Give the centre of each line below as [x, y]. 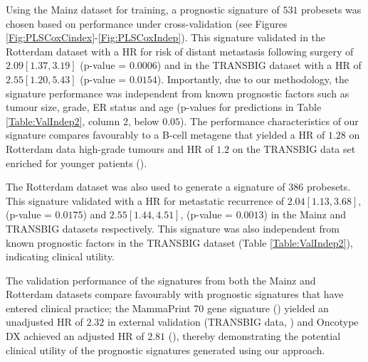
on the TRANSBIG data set [294, 148]
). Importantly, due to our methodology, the [253, 79]
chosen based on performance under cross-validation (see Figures [147, 23]
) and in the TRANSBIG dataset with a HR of [259, 65]
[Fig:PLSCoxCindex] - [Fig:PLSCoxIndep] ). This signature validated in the [166, 37]
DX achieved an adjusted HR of [75, 336]
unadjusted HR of [44, 322]
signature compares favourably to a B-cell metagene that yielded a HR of [165, 135]
